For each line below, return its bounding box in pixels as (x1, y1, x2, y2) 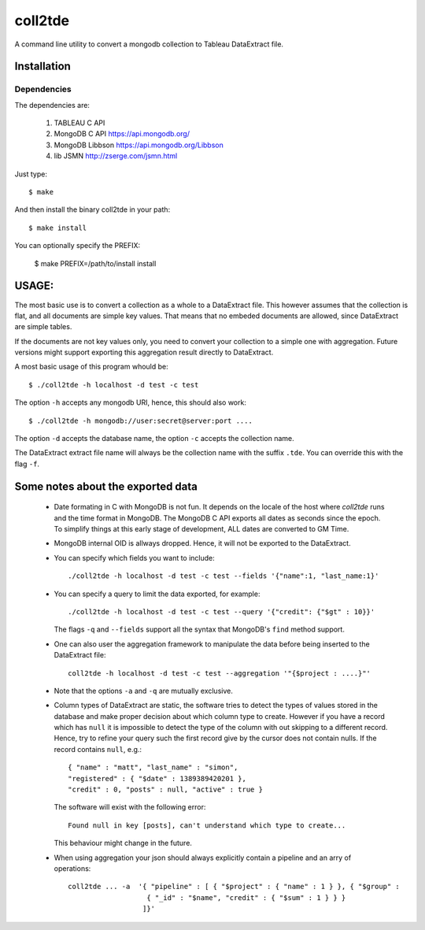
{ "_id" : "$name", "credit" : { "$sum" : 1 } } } (146, 893, 346, 902)
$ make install (28, 223, 87, 232)
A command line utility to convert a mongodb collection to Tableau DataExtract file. (14, 39, 283, 49)
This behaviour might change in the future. (54, 839, 193, 848)
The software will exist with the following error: (54, 802, 206, 812)
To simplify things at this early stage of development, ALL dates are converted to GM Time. (54, 524, 349, 533)
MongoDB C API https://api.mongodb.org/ (54, 129, 190, 139)
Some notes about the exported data (14, 480, 198, 493)
